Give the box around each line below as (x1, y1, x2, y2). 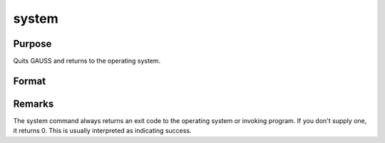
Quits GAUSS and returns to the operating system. (13, 57, 161, 65)
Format (13, 75, 46, 87)
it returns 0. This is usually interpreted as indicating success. (13, 127, 192, 135)
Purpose (13, 38, 52, 50)
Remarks (13, 97, 54, 110)
